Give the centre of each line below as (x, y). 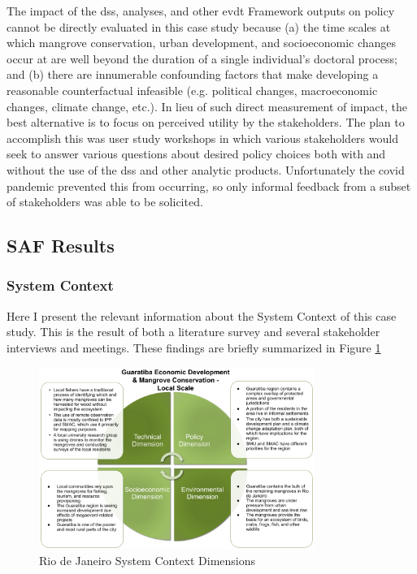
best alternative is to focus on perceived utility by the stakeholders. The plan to (206, 122)
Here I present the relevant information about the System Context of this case (202, 315)
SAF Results (61, 246)
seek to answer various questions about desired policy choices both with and (196, 154)
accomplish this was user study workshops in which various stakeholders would (202, 138)
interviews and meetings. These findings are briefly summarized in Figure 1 (194, 347)
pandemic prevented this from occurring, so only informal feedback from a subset (209, 186)
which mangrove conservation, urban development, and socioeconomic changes (202, 43)
